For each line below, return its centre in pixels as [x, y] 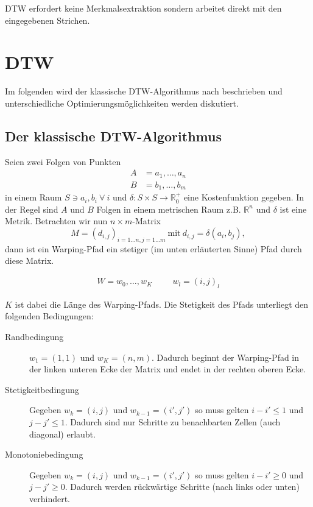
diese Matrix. [30, 261]
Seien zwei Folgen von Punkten [63, 161]
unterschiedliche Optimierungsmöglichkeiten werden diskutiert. [122, 103]
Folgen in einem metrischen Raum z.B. [169, 209]
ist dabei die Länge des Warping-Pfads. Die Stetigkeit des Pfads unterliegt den [162, 304]
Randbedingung [34, 337]
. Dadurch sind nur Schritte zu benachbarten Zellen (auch [173, 422]
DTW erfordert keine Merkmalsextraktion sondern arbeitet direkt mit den [143, 8]
